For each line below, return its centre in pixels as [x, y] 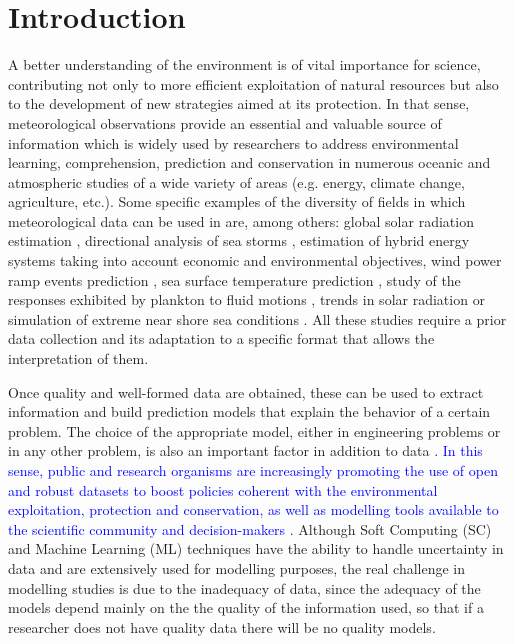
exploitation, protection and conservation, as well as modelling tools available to [253, 509]
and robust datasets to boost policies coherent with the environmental [223, 489]
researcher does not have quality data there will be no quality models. [222, 626]
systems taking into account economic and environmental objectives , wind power [255, 260]
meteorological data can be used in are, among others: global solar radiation [241, 220]
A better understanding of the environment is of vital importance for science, [244, 64]
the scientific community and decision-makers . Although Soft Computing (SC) [250, 528]
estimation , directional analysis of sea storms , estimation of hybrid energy [239, 240]
